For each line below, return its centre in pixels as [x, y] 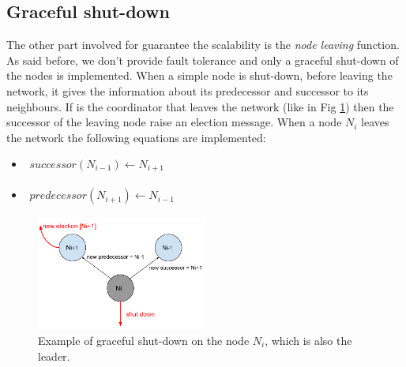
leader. [54, 356]
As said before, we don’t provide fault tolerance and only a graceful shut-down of [203, 60]
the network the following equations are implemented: [136, 137]
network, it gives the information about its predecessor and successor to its [188, 90]
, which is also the [308, 340]
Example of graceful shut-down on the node [144, 340]
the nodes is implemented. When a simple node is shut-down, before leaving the [199, 75]
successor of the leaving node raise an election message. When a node [174, 122]
